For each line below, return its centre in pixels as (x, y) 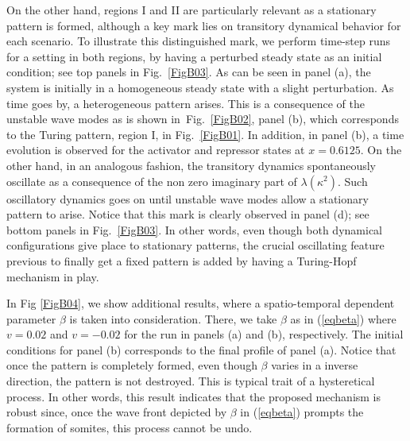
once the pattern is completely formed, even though (132, 365)
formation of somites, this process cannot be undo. (130, 427)
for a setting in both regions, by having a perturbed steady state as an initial (194, 56)
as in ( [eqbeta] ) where (343, 318)
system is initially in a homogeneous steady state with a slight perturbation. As (200, 87)
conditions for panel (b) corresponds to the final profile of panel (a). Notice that (201, 349)
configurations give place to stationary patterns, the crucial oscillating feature (195, 245)
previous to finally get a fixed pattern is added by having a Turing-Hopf (182, 260)
